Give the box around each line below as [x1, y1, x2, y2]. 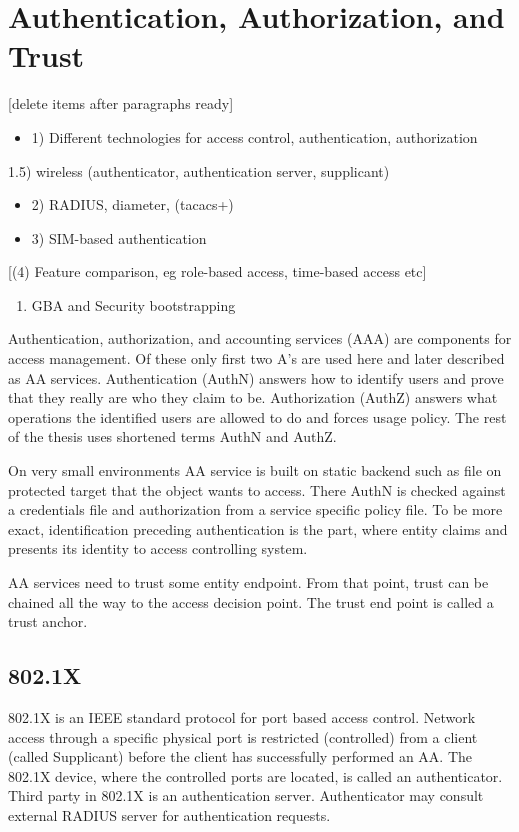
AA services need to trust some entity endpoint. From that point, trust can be [8, 572, 489, 592]
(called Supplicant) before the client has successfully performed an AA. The [8, 746, 472, 767]
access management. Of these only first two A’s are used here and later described [8, 348, 505, 369]
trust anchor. [8, 611, 88, 632]
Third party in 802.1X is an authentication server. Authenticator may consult [8, 785, 484, 806]
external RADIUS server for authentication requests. [8, 804, 331, 825]
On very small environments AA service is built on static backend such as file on [8, 460, 502, 481]
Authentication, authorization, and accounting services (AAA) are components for [8, 328, 512, 349]
